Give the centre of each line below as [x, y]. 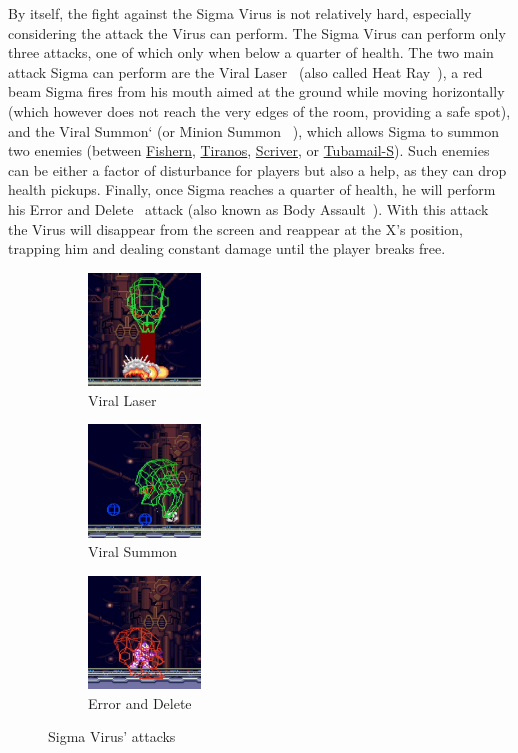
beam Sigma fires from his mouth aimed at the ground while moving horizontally [256, 91]
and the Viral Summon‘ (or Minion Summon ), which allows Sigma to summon [254, 130]
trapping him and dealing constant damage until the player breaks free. [227, 248]
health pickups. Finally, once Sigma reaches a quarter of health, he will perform [252, 189]
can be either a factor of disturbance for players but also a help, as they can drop [257, 169]
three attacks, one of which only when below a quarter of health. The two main [251, 52]
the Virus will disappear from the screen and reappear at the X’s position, [235, 228]
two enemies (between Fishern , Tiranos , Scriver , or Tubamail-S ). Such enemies [249, 150]
